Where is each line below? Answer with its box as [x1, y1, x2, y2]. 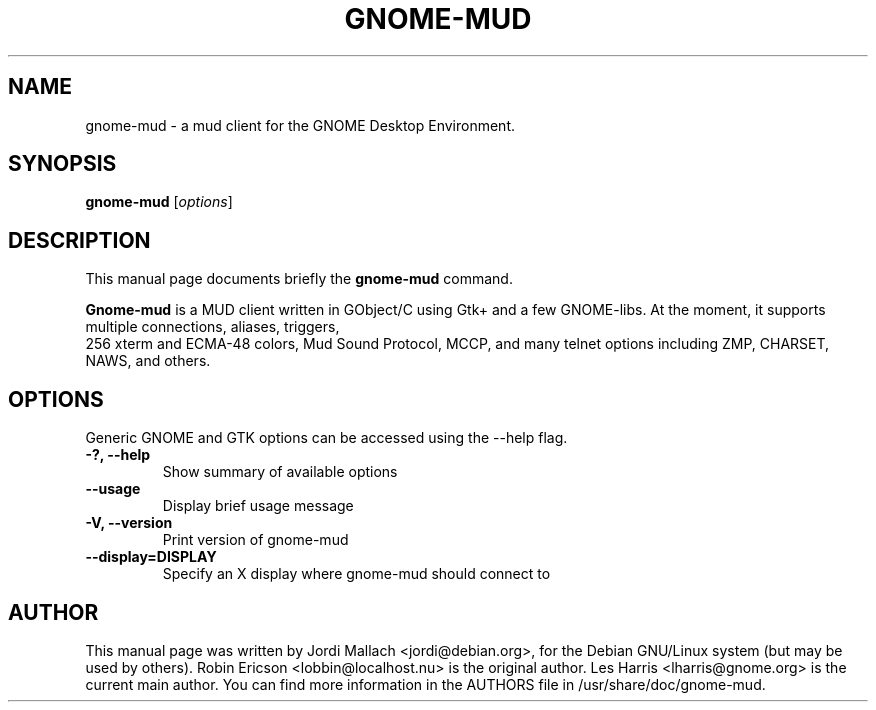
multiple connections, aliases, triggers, [85, 318, 340, 336]
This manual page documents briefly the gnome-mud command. [85, 270, 513, 288]
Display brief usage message [162, 497, 354, 515]
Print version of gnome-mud [162, 531, 349, 549]
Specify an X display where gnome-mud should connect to [162, 565, 551, 583]
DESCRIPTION [8, 227, 151, 253]
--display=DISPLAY [85, 548, 217, 566]
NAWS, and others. [85, 352, 211, 370]
